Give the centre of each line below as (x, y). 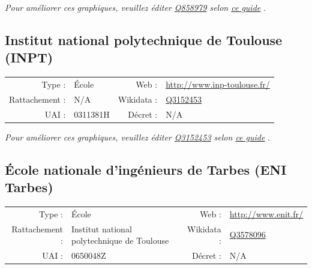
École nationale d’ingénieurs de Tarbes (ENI (146, 169)
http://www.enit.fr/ (266, 213)
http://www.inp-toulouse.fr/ (218, 84)
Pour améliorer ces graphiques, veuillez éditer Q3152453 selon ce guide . (137, 137)
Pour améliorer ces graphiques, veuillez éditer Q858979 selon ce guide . (135, 7)
